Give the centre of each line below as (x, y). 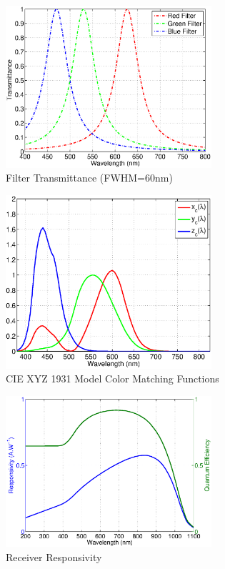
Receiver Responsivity (54, 556)
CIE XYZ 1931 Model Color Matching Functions (112, 378)
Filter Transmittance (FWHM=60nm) (89, 178)
